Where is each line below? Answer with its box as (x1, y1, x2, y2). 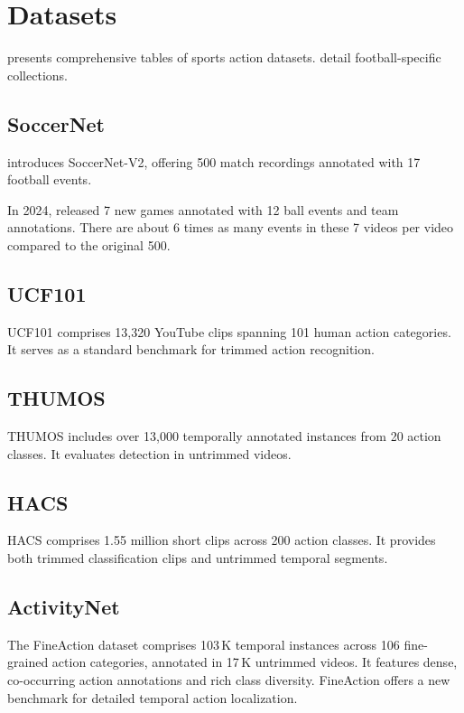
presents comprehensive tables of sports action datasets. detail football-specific (7, 48, 441, 67)
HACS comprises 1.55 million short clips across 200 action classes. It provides (7, 530, 436, 549)
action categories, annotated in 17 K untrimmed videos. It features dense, (51, 652, 458, 671)
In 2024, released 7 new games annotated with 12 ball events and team (7, 200, 399, 219)
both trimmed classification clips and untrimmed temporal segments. (7, 549, 388, 568)
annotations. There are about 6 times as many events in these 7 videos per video (7, 218, 454, 237)
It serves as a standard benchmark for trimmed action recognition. (7, 340, 375, 359)
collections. (7, 65, 68, 84)
